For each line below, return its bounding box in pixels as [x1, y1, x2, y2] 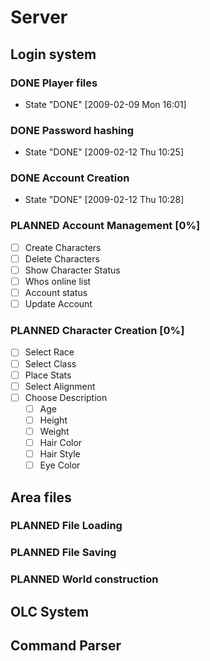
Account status [24, 287, 88, 299]
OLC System [10, 603, 90, 620]
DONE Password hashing [10, 123, 135, 137]
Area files [10, 489, 72, 506]
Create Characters [24, 241, 102, 253]
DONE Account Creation [10, 171, 130, 185]
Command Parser [10, 637, 122, 655]
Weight [39, 425, 70, 437]
